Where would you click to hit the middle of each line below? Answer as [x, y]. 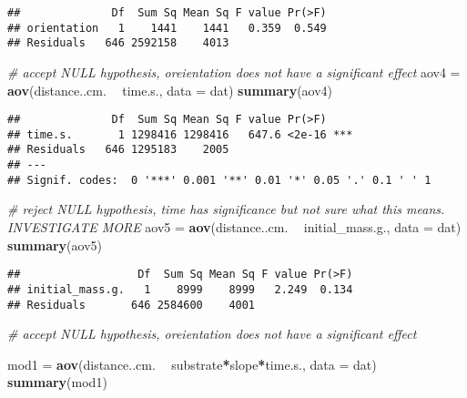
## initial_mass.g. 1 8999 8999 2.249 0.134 [180, 289]
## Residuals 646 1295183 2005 [118, 150]
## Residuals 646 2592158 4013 [118, 43]
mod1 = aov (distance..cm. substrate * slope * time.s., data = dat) [192, 364]
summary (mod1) [57, 382]
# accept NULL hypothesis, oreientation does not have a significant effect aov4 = [234, 71]
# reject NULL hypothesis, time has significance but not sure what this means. [226, 209]
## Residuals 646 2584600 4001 [132, 305]
